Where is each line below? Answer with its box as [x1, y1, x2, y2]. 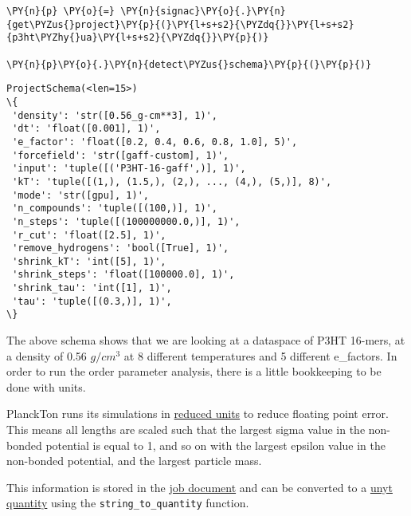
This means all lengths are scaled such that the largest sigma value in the [6, 421, 366, 438]
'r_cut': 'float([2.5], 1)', [12, 229, 166, 241]
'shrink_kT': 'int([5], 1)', [12, 255, 166, 267]
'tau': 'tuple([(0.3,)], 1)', [12, 295, 172, 307]
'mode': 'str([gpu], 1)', [12, 189, 149, 201]
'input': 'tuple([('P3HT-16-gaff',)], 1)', [12, 163, 246, 175]
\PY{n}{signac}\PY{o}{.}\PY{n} [120, 6, 286, 17]
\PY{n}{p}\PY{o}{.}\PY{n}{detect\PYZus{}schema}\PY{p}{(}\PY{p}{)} [6, 58, 372, 70]
